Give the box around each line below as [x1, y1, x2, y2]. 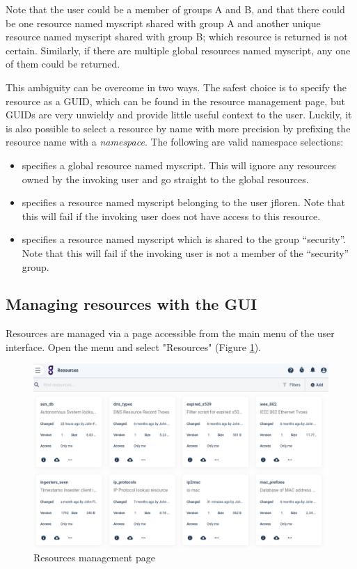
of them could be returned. [6, 56, 120, 71]
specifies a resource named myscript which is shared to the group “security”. [22, 232, 347, 247]
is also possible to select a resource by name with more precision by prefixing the [6, 120, 351, 135]
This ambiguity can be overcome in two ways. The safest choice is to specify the [6, 79, 347, 94]
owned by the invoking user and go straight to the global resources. [22, 171, 309, 186]
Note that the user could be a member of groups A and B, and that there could [6, 2, 345, 16]
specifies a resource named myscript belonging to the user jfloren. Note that [22, 195, 345, 210]
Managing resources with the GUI [6, 293, 257, 315]
